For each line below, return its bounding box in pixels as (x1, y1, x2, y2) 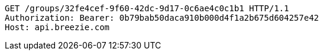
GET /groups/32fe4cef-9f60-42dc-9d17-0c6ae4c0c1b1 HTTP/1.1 (5, 4, 289, 13)
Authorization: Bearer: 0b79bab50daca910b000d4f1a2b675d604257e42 (5, 13, 319, 22)
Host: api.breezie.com (5, 22, 110, 32)
